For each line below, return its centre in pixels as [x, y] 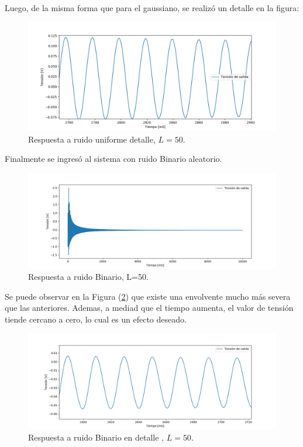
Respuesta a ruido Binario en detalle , [96, 437]
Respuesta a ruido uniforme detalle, [92, 139]
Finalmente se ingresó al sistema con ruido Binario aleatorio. [113, 159]
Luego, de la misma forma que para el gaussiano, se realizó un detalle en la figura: [152, 8]
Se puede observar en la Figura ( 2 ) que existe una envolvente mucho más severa [148, 296]
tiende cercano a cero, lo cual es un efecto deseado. [96, 319]
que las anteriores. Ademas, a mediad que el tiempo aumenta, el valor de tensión [149, 308]
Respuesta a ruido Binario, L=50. [88, 277]
